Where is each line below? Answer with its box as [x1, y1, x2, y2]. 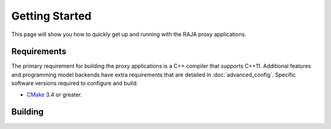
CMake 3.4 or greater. [26, 90, 82, 98]
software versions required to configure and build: [11, 79, 138, 87]
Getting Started [11, 9, 92, 23]
